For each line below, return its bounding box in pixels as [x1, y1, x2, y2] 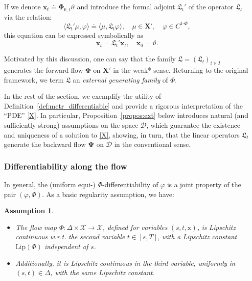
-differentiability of [102, 179, 159, 190]
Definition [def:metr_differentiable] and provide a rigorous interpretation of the [4, 100, 243, 111]
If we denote [4, 1, 41, 11]
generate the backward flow [4, 139, 86, 149]
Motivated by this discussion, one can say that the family [4, 54, 176, 64]
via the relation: [4, 11, 52, 22]
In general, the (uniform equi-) [4, 179, 96, 190]
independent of [45, 241, 89, 252]
